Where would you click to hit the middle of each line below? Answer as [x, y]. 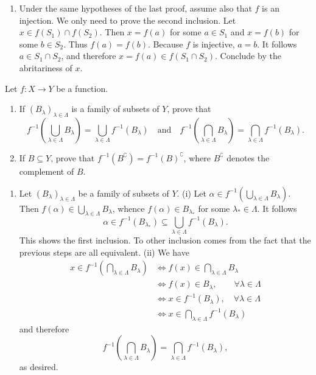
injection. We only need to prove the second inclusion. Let [128, 20]
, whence [128, 208]
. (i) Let [191, 193]
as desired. [39, 367]
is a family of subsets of [115, 109]
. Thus [75, 44]
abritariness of [46, 67]
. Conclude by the [248, 56]
